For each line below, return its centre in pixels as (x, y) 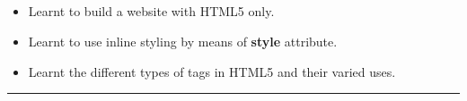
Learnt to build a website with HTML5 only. (151, 11)
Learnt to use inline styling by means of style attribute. (183, 41)
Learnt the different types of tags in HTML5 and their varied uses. (212, 71)
